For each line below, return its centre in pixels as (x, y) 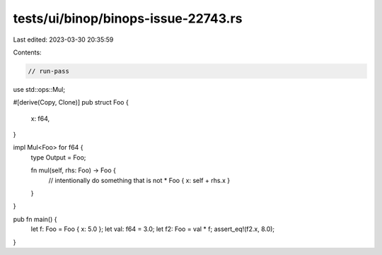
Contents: (27, 52)
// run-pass (49, 71)
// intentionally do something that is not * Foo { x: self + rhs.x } (139, 180)
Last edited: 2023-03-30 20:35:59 (63, 40)
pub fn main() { (35, 219)
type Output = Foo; (58, 157)
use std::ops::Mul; (39, 89)
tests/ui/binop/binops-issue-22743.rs (128, 18)
